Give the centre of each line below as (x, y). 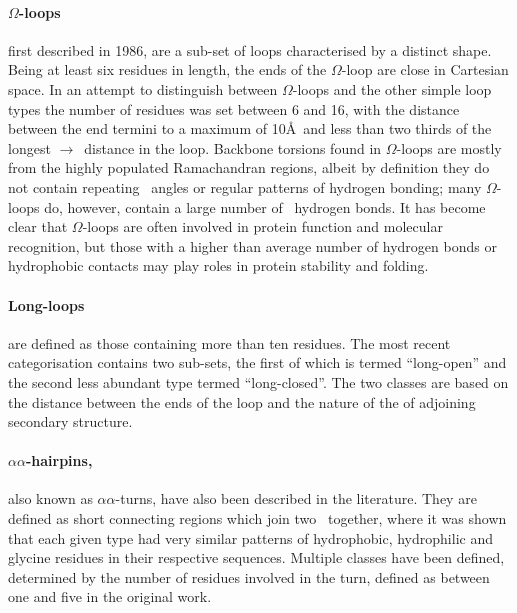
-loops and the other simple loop (392, 88)
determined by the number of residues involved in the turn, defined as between (249, 576)
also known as (50, 498)
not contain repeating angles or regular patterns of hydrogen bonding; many (245, 186)
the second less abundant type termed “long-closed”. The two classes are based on (258, 381)
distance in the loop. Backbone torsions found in (233, 147)
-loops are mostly (449, 147)
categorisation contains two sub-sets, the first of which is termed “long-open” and (257, 362)
